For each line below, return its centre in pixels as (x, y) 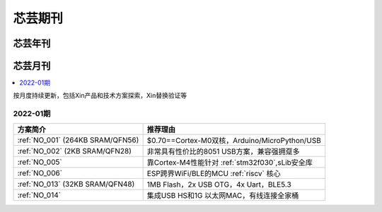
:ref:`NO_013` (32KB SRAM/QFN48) (76, 184)
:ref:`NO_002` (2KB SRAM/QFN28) (75, 151)
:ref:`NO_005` (40, 162)
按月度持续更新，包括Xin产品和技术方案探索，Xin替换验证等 (100, 96)
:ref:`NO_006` (40, 173)
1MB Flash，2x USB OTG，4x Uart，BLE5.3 (219, 185)
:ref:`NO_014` (39, 195)
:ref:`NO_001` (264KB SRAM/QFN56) (78, 139)
